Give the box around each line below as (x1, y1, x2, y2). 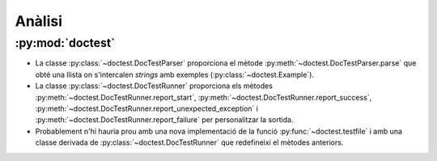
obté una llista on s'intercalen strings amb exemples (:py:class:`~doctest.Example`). (35, 70, 315, 79)
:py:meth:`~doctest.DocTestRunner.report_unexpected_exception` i (35, 104, 259, 113)
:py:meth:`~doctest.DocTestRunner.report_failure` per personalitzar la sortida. (35, 115, 294, 125)
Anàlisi (15, 12, 63, 30)
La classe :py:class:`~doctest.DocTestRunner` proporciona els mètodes (35, 81, 273, 91)
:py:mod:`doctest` (15, 36, 116, 50)
